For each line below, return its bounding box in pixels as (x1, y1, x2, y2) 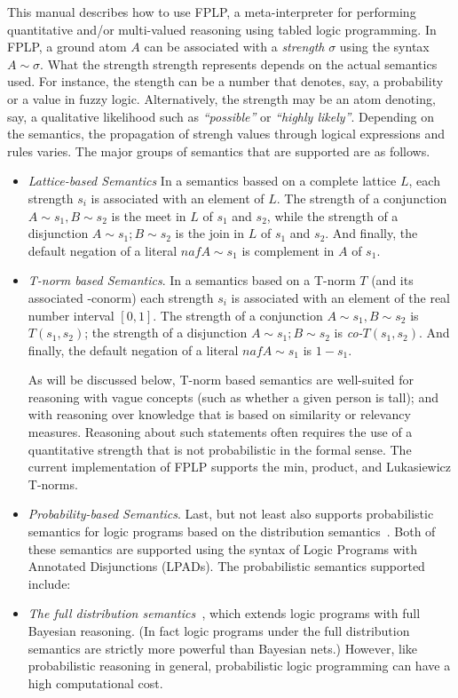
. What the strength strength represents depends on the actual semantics (40, 54, 438, 73)
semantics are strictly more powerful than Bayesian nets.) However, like (28, 639, 418, 657)
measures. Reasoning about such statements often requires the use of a (28, 423, 413, 441)
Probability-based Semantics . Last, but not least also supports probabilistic (28, 504, 434, 523)
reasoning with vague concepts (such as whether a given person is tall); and (28, 387, 438, 406)
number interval (28, 305, 114, 324)
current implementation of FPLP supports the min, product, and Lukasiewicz (28, 457, 452, 476)
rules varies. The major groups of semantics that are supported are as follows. (7, 141, 430, 160)
